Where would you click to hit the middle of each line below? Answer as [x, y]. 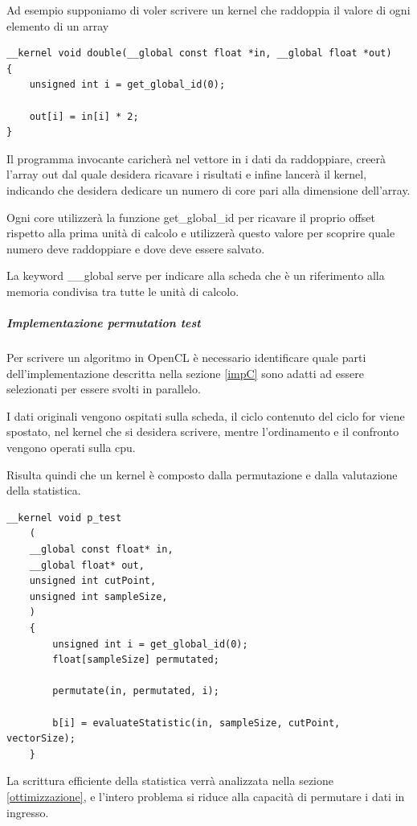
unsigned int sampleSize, [98, 596]
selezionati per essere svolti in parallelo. [104, 389]
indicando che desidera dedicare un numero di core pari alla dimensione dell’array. [208, 189]
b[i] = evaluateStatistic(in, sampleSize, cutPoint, [196, 723]
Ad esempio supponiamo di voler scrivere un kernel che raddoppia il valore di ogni [208, 10]
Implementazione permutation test [104, 323]
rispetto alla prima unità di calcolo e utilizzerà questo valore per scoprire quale [201, 233]
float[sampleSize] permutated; [136, 660]
